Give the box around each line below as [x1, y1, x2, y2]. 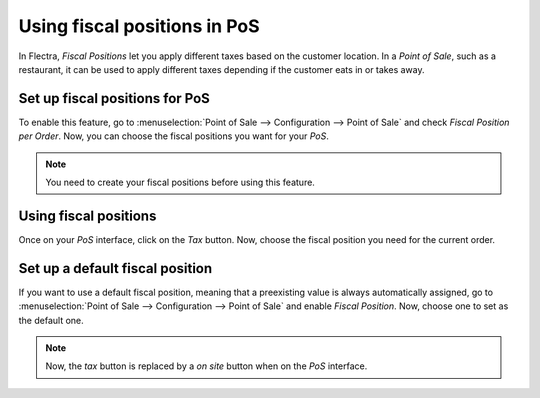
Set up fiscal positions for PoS [18, 90, 210, 107]
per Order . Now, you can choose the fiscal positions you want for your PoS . [18, 130, 329, 142]
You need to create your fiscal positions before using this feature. [45, 176, 315, 189]
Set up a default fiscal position [18, 260, 213, 277]
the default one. [18, 314, 84, 326]
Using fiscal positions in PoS [18, 15, 260, 37]
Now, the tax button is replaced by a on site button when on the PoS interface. [45, 360, 368, 372]
